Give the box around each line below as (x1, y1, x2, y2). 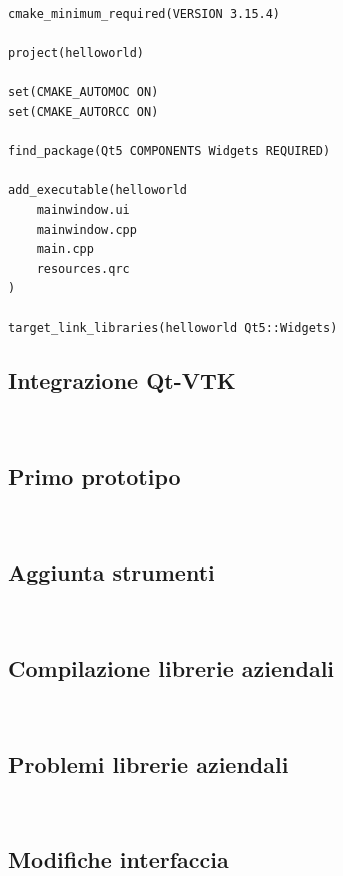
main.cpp (36, 242, 94, 257)
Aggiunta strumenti (8, 557, 215, 588)
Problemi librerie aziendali (8, 748, 289, 779)
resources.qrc (36, 261, 130, 276)
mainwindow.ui (36, 202, 130, 217)
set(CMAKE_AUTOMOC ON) (8, 85, 159, 100)
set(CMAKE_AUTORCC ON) (8, 104, 159, 119)
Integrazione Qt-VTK (8, 365, 236, 396)
